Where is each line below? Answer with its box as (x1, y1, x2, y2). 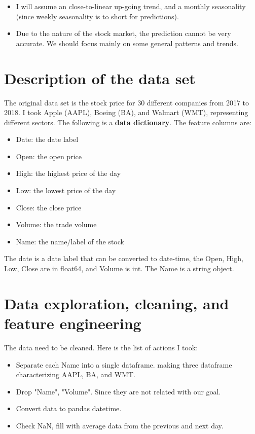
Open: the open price (16, 151, 82, 161)
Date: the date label (16, 134, 79, 144)
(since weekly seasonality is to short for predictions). (16, 11, 179, 21)
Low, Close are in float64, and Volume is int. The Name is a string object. (4, 263, 234, 274)
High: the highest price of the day (16, 168, 121, 178)
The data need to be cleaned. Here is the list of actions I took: (4, 342, 198, 352)
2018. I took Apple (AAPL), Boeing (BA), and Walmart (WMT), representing (4, 107, 248, 118)
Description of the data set (4, 67, 196, 88)
